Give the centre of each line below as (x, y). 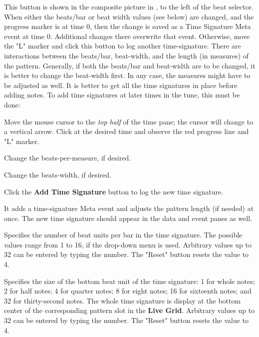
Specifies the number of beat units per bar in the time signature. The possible (123, 235)
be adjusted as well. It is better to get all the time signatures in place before (121, 85)
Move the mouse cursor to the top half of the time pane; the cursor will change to (129, 121)
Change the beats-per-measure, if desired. (68, 158)
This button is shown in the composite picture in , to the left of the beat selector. (129, 6)
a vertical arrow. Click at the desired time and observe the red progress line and (127, 131)
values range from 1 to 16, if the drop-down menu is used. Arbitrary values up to (128, 244)
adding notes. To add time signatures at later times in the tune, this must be (122, 95)
